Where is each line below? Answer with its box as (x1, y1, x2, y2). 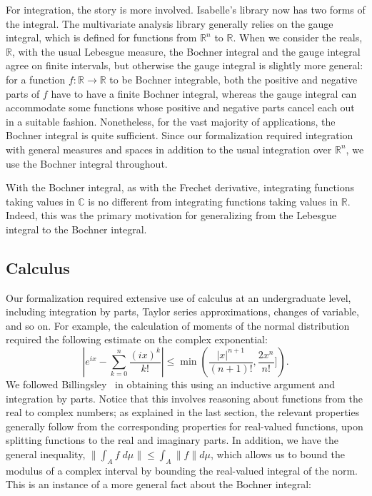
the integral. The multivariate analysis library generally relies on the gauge (6, 16, 333, 31)
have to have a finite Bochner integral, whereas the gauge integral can (51, 86, 357, 101)
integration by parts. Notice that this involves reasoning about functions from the (6, 390, 363, 405)
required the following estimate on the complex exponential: (6, 332, 268, 347)
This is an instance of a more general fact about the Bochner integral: (6, 477, 311, 492)
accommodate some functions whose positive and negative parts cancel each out (6, 100, 355, 115)
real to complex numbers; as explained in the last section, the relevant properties (6, 405, 360, 420)
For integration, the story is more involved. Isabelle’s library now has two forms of (6, 2, 366, 16)
